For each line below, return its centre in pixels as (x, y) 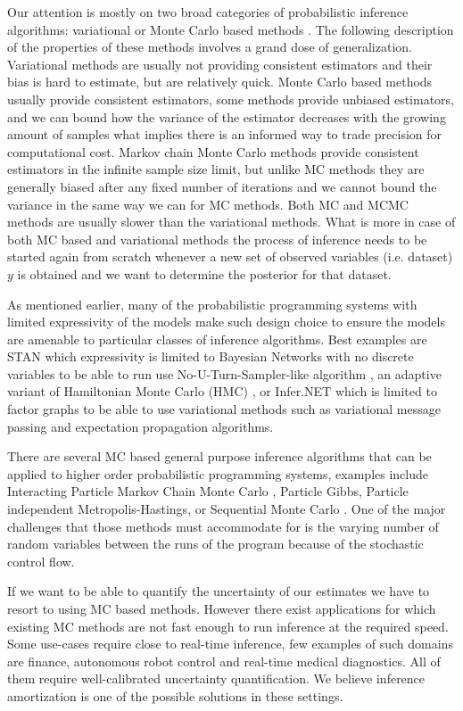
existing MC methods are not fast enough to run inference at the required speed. (228, 626)
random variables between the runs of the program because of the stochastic (215, 544)
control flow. (41, 561)
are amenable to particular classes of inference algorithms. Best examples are (217, 339)
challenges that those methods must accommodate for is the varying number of (223, 526)
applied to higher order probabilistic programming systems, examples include (218, 473)
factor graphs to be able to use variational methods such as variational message (224, 409)
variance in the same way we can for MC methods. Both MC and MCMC (208, 204)
